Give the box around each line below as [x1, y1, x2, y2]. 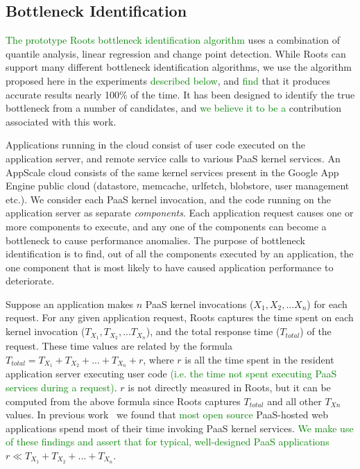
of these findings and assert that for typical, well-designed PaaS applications [6, 434, 329, 449]
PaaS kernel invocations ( [145, 296, 254, 311]
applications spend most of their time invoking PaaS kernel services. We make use [6, 420, 354, 435]
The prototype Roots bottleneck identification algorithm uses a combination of [6, 33, 340, 47]
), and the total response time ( [146, 324, 280, 339]
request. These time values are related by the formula [6, 338, 233, 352]
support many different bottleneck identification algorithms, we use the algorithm [6, 60, 352, 74]
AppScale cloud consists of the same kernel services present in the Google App [6, 164, 339, 179]
